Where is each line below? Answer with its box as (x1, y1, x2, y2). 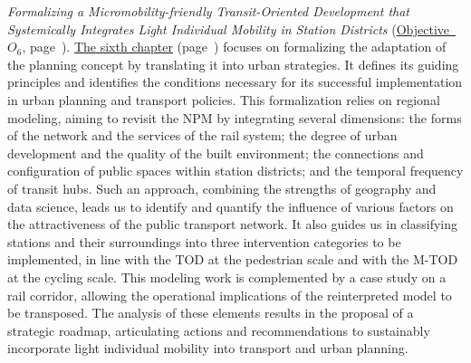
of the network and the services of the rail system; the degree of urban (7, 126, 398, 145)
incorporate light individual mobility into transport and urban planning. (7, 339, 409, 358)
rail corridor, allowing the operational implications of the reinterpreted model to (7, 285, 452, 304)
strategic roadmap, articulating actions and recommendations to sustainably (7, 320, 430, 339)
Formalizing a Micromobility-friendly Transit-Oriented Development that (7, 2, 409, 20)
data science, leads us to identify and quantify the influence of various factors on (7, 196, 454, 215)
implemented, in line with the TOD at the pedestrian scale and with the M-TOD (7, 250, 458, 269)
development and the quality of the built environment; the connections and (7, 143, 424, 162)
